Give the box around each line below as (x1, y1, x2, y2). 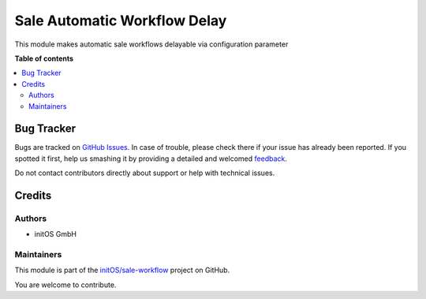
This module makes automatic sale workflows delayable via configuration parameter (14, 39, 289, 49)
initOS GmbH (34, 230, 77, 239)
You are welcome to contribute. (14, 280, 117, 290)
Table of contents (14, 54, 74, 63)
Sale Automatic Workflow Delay (14, 12, 227, 29)
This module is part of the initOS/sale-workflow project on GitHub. (14, 265, 230, 275)
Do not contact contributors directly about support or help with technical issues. (14, 168, 275, 178)
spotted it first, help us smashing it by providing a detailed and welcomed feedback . (14, 154, 288, 163)
